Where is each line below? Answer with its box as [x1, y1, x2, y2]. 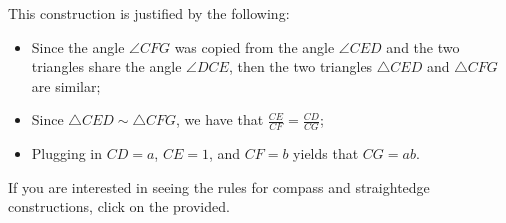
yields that [293, 143, 359, 164]
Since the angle [31, 36, 125, 57]
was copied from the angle [174, 36, 335, 57]
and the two [386, 36, 460, 57]
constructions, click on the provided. [8, 196, 230, 217]
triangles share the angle [31, 56, 182, 77]
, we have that [176, 109, 264, 130]
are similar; [31, 75, 101, 96]
